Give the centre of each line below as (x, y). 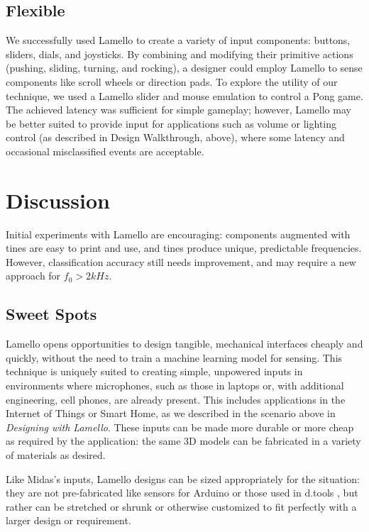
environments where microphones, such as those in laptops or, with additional (175, 386)
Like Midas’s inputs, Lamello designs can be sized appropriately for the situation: (183, 478)
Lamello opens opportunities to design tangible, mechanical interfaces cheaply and (184, 344)
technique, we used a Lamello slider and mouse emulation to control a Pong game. (184, 95)
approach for (33, 276)
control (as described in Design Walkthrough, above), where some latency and (175, 137)
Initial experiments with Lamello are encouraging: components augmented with (178, 234)
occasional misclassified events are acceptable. (105, 151)
